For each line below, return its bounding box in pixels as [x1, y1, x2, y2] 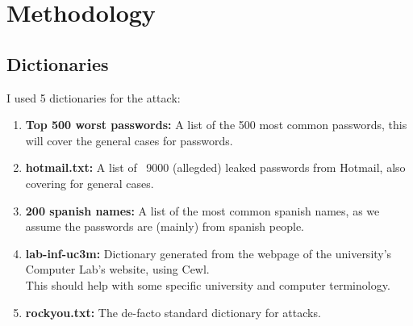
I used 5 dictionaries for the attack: [6, 89, 181, 106]
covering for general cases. [25, 174, 154, 191]
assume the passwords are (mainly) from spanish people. [25, 218, 304, 235]
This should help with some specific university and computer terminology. [25, 276, 390, 293]
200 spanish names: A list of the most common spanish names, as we [25, 202, 380, 219]
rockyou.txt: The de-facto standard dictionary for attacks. [25, 303, 321, 320]
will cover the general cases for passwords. [25, 132, 233, 148]
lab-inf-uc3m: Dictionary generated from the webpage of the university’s [25, 245, 392, 261]
